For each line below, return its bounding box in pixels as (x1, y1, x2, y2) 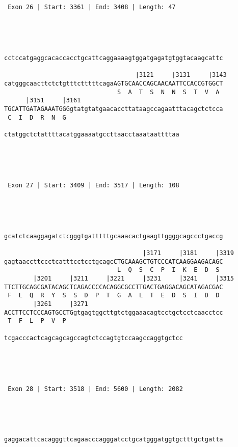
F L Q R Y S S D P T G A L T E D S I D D (8, 292, 220, 299)
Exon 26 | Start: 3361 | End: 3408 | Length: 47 (8, 4, 176, 11)
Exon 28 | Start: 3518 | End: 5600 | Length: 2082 (8, 385, 183, 393)
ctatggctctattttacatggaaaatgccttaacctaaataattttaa (4, 130, 179, 138)
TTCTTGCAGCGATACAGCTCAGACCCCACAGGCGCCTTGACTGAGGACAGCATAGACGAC (4, 283, 223, 291)
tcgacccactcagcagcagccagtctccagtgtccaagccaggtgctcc (4, 334, 183, 342)
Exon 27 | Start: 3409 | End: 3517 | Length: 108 (8, 181, 179, 189)
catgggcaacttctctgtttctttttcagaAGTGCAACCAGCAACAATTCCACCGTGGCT (4, 79, 223, 87)
